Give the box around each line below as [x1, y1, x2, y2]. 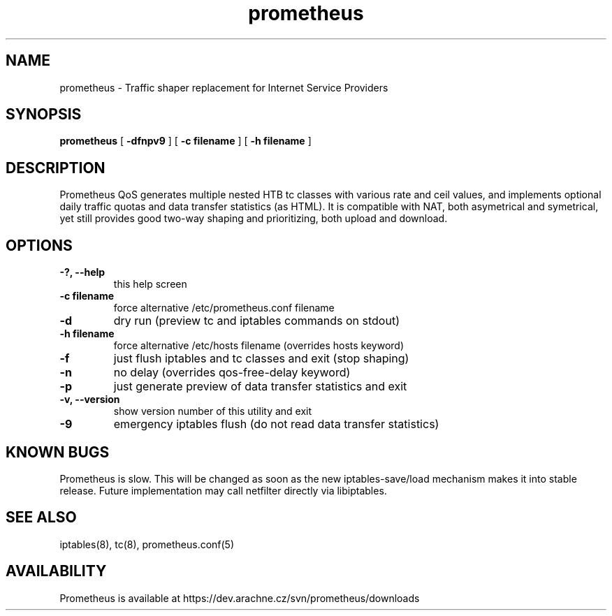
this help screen [113, 278, 187, 291]
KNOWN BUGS [6, 443, 110, 461]
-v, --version [59, 393, 120, 406]
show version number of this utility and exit [113, 405, 312, 418]
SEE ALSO [6, 508, 77, 527]
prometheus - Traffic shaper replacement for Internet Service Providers [59, 81, 388, 94]
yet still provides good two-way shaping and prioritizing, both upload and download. [59, 212, 448, 225]
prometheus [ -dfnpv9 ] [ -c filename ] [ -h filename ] [59, 135, 312, 147]
